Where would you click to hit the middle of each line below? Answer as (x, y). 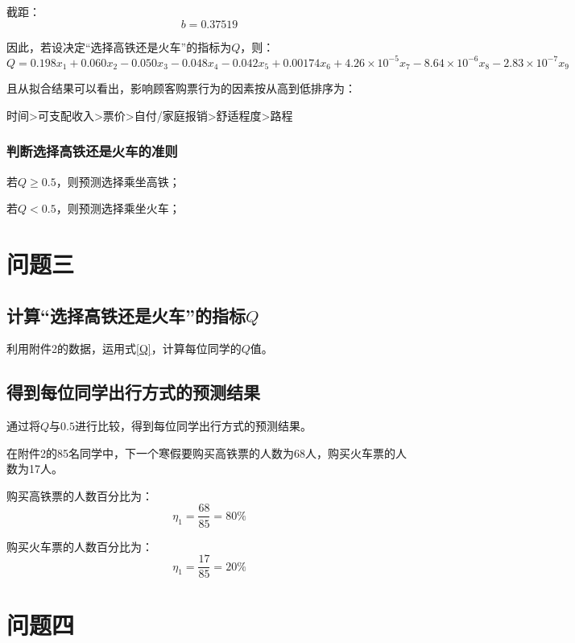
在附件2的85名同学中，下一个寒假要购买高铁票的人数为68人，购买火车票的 (201, 452)
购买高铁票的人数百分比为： (80, 495)
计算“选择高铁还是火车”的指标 (126, 315)
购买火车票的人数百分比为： (80, 546)
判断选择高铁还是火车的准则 (92, 151)
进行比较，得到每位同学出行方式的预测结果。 (193, 426)
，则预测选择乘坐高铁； (118, 181)
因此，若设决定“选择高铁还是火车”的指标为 (119, 46)
